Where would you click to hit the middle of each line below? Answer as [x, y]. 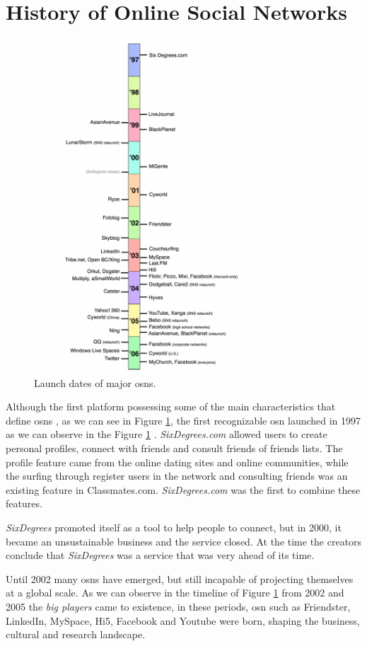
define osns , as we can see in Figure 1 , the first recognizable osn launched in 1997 [183, 420]
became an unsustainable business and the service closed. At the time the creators [184, 541]
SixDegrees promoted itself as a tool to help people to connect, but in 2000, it [174, 527]
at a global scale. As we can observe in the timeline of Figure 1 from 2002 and [175, 593]
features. [24, 503]
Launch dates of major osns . [95, 382]
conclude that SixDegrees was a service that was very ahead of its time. [160, 555]
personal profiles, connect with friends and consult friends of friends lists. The [174, 448]
